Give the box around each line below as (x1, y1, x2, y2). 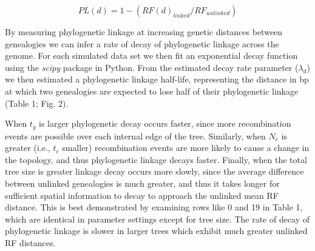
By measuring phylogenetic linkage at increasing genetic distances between (5, 25, 283, 38)
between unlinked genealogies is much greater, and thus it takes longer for (5, 176, 280, 189)
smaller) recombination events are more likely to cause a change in (62, 141, 310, 154)
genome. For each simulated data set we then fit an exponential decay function (5, 49, 298, 62)
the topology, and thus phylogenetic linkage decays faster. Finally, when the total (5, 153, 307, 166)
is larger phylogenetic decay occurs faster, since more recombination (39, 117, 291, 130)
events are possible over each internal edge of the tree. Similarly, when (5, 129, 266, 142)
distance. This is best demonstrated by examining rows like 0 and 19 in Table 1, (5, 201, 303, 213)
